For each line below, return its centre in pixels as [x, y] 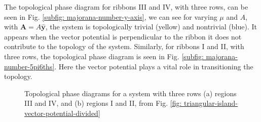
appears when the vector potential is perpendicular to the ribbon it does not [123, 36]
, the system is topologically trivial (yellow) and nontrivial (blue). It [151, 27]
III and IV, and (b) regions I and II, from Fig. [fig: [103, 103]
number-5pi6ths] [29, 66]
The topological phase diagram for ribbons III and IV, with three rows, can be [126, 7]
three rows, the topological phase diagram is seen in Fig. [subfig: [104, 56]
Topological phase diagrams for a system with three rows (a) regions [130, 93]
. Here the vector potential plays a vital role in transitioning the [154, 66]
